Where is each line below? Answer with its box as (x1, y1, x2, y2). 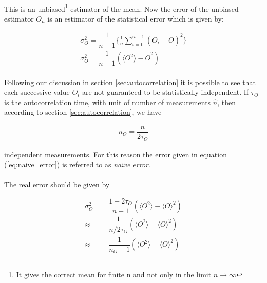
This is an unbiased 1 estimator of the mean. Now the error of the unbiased (4, 2, 239, 14)
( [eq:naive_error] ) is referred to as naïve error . (4, 159, 150, 170)
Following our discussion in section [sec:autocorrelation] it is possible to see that (4, 76, 256, 87)
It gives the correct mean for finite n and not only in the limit (16, 269, 212, 280)
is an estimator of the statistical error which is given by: (47, 13, 224, 24)
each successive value (4, 87, 70, 97)
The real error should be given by (4, 179, 110, 190)
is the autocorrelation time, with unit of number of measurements (4, 96, 211, 107)
